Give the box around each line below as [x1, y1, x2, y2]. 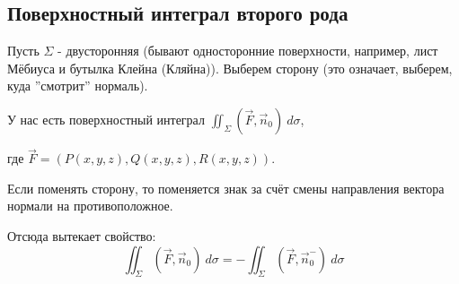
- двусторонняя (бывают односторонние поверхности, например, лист [57, 41, 438, 60]
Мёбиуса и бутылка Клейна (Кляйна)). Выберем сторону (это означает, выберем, [7, 58, 453, 77]
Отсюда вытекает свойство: [7, 226, 156, 245]
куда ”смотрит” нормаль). [7, 76, 148, 95]
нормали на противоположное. [7, 196, 173, 215]
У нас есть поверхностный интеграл [7, 109, 205, 128]
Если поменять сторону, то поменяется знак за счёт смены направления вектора [7, 178, 445, 197]
